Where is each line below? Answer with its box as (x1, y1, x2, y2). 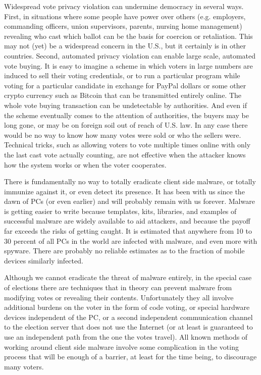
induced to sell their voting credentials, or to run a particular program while (4, 70, 240, 81)
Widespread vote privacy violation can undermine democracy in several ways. (4, 1, 244, 11)
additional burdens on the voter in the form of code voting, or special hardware (4, 302, 250, 312)
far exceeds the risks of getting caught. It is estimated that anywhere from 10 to (4, 226, 252, 236)
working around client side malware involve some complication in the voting (4, 341, 239, 352)
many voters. (4, 361, 44, 371)
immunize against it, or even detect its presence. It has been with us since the (4, 186, 245, 196)
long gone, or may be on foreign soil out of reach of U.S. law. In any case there (4, 120, 248, 130)
